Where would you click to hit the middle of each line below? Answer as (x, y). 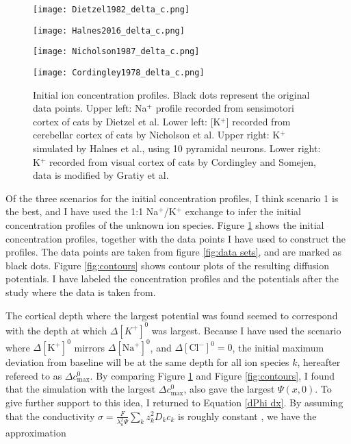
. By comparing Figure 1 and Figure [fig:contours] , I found (212, 375)
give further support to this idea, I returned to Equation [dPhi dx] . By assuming (174, 402)
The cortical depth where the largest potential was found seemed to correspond (172, 315)
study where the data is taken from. (81, 292)
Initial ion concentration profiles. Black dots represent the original (171, 94)
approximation (36, 433)
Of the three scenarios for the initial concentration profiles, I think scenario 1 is (172, 198)
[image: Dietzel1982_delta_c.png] (112, 10)
